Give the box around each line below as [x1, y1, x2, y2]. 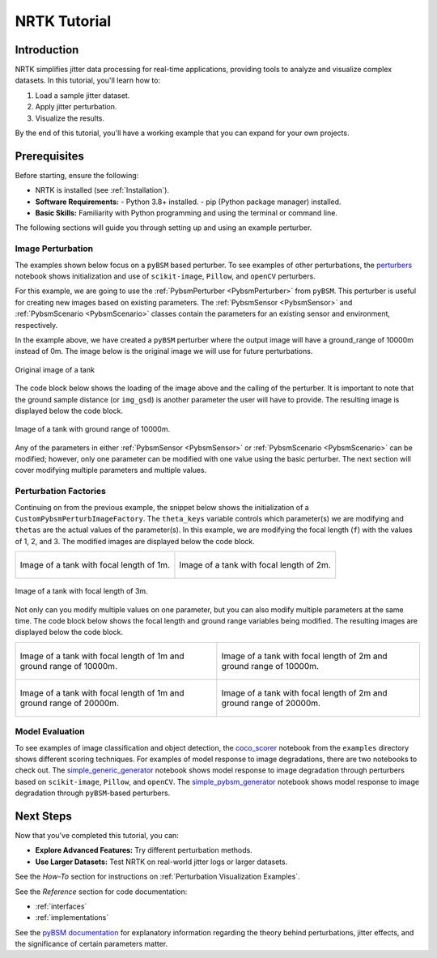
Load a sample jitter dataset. [35, 90, 130, 100]
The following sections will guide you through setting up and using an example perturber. [15, 223, 312, 232]
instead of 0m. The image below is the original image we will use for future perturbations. [15, 347, 313, 356]
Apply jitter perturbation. [35, 102, 117, 112]
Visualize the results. [35, 113, 105, 123]
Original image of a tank [15, 364, 95, 374]
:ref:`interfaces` [35, 901, 87, 911]
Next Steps [15, 809, 72, 823]
